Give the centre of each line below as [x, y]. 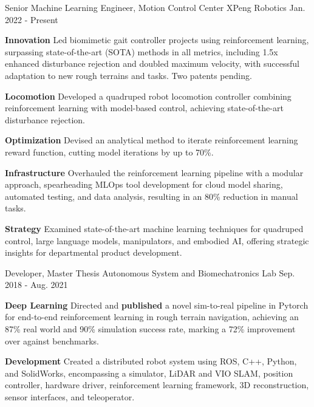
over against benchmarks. [52, 340]
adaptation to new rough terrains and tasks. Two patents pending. [128, 75]
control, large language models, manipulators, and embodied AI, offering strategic [157, 240]
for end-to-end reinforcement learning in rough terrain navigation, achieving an [152, 317]
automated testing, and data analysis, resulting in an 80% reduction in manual [152, 196]
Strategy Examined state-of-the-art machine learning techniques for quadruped [154, 228]
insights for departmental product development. [94, 252]
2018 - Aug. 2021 [36, 285]
